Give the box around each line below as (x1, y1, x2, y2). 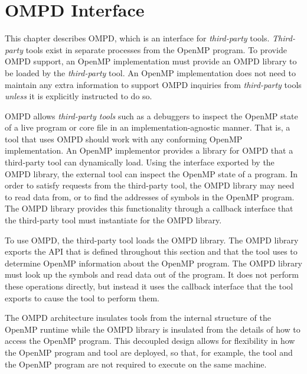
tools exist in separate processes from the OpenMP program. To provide (25, 43, 287, 56)
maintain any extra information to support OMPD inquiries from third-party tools (5, 78, 302, 90)
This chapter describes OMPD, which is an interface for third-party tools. (5, 32, 270, 44)
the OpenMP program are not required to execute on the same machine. (5, 357, 267, 370)
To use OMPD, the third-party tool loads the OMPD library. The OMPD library (5, 233, 299, 246)
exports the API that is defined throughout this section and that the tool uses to (5, 245, 298, 258)
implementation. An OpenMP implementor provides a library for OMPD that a (5, 144, 293, 157)
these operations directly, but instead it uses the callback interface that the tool (5, 280, 293, 292)
